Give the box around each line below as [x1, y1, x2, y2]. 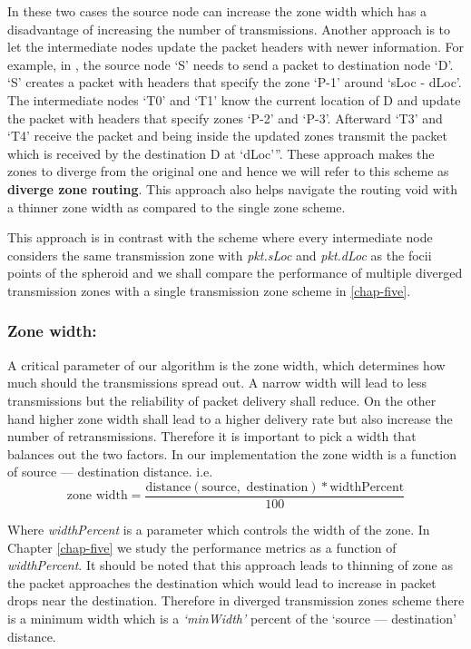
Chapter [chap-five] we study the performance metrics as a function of [7, 537, 397, 556]
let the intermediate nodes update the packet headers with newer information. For [7, 37, 464, 56]
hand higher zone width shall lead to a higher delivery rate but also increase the [7, 408, 453, 428]
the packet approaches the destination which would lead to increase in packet [7, 573, 437, 592]
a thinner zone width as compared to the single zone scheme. [7, 197, 346, 216]
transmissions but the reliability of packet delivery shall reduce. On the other [7, 390, 437, 409]
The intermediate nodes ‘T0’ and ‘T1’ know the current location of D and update [7, 90, 461, 109]
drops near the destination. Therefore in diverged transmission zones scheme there [7, 591, 465, 610]
